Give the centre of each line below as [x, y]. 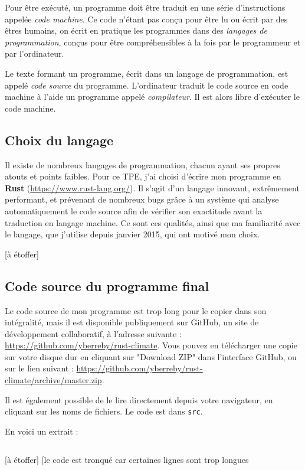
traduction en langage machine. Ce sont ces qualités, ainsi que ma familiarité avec [153, 222]
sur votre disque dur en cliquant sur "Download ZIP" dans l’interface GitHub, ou [151, 356]
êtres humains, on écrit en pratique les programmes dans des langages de [136, 30]
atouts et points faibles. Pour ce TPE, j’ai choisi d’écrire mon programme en [143, 176]
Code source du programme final [107, 285]
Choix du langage [59, 140]
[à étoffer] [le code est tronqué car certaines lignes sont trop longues [127, 459]
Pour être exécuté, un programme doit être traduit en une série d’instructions [145, 7]
